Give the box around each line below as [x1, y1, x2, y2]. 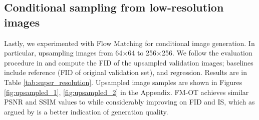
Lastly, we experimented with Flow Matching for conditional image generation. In [4, 37, 255, 48]
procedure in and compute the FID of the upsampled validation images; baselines [4, 57, 253, 67]
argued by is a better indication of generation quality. [4, 106, 168, 116]
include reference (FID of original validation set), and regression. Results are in [4, 67, 247, 77]
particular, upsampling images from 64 [4, 47, 123, 58]
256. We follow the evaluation [161, 47, 252, 58]
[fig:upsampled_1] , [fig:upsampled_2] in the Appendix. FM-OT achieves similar [4, 86, 249, 97]
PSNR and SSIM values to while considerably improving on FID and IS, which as [4, 96, 255, 107]
